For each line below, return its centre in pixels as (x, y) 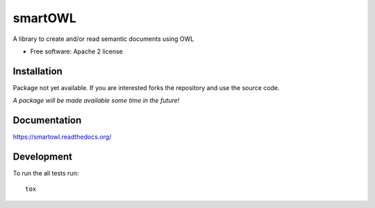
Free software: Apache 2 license (76, 51)
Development (43, 156)
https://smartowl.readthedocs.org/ (62, 137)
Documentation (47, 120)
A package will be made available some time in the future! (96, 101)
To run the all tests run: (46, 173)
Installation (37, 71)
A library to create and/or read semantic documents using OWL (103, 39)
